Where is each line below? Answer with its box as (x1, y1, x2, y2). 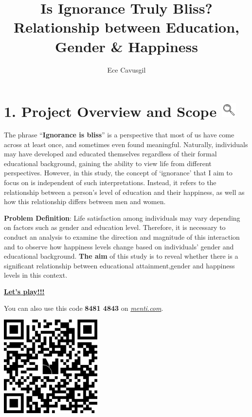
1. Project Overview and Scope (4, 101, 217, 121)
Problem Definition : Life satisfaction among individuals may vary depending (4, 212, 240, 223)
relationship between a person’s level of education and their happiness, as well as (4, 187, 245, 197)
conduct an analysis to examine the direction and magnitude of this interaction (4, 231, 240, 242)
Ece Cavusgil (107, 64, 146, 75)
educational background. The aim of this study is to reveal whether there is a (4, 251, 238, 261)
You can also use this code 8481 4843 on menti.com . (4, 303, 163, 313)
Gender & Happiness (54, 36, 198, 56)
